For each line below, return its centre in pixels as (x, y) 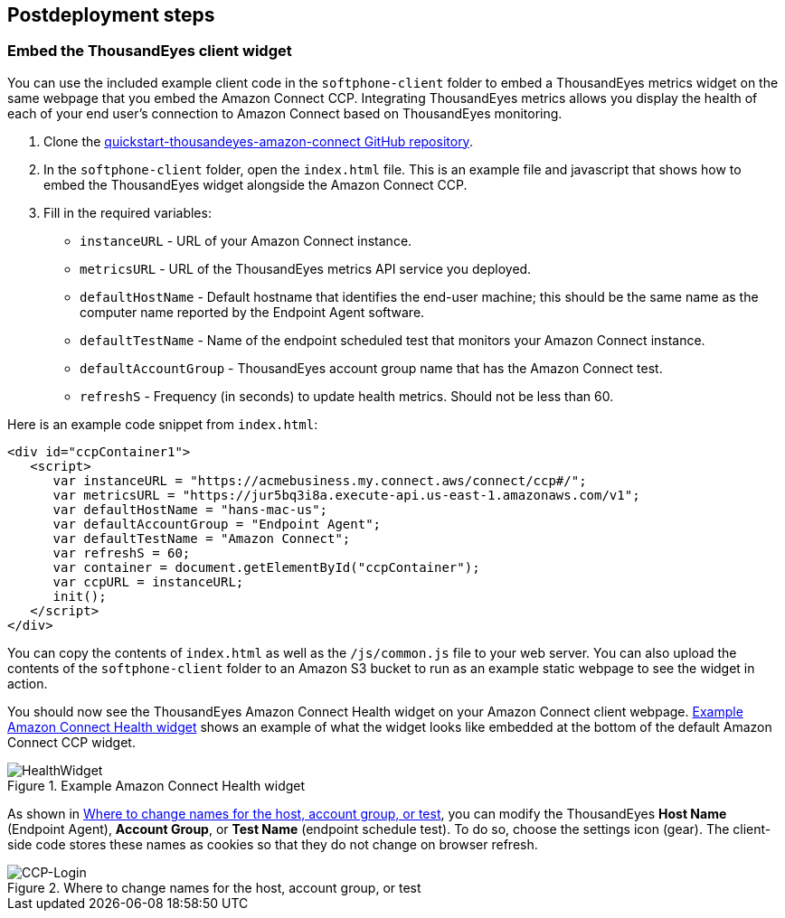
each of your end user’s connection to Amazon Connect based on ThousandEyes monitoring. (285, 113)
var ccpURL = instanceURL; (148, 581)
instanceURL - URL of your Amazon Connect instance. (246, 240)
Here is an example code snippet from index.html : (163, 424)
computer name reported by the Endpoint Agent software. (252, 312)
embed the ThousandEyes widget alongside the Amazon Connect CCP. (255, 184)
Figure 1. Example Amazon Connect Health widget (156, 785)
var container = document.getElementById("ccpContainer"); (266, 567)
